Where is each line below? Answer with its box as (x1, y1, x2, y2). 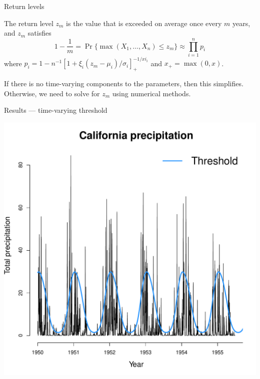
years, (232, 18, 250, 28)
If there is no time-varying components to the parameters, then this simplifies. (4, 78, 243, 89)
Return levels (4, 1, 44, 11)
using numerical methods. (112, 88, 191, 98)
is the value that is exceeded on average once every (66, 18, 222, 28)
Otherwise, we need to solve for (4, 88, 100, 98)
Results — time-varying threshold (4, 105, 107, 115)
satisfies (27, 28, 51, 38)
